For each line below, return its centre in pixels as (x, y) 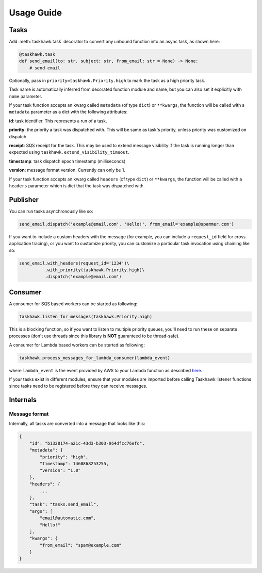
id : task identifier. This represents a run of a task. (58, 121)
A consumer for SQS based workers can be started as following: (73, 304)
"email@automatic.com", (68, 518)
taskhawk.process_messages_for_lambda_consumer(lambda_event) (95, 358)
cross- (241, 237)
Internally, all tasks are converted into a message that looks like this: (77, 424)
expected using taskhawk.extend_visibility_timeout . (69, 152)
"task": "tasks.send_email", (64, 504)
